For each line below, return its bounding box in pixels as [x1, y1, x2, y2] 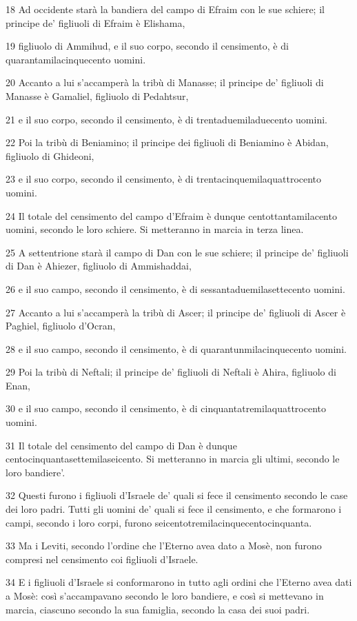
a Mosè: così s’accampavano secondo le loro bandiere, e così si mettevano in [6, 589, 324, 602]
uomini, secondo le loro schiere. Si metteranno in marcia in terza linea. [6, 222, 304, 236]
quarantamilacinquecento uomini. [6, 52, 146, 66]
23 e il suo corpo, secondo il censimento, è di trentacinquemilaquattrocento [6, 172, 322, 186]
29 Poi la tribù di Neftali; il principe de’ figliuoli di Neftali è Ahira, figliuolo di [6, 365, 336, 379]
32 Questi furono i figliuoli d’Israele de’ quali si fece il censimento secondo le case [6, 488, 348, 502]
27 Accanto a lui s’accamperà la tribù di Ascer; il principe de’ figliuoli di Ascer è [6, 305, 346, 319]
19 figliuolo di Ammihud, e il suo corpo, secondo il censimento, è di [6, 39, 289, 53]
